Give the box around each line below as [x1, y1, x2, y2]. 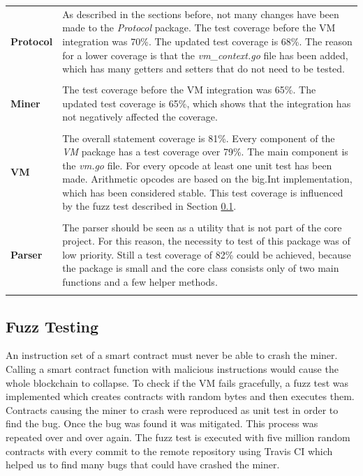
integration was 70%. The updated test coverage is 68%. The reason [62, 33, 353, 48]
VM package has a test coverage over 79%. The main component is [62, 144, 348, 159]
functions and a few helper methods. [62, 274, 218, 289]
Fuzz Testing [6, 315, 99, 337]
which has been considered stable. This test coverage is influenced [62, 185, 343, 199]
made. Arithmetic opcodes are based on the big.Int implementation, [62, 171, 353, 186]
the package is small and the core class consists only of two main [62, 261, 339, 275]
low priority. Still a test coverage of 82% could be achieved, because [62, 247, 351, 261]
